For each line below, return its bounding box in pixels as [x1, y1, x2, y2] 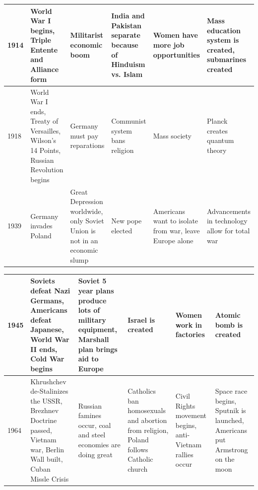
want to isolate [153, 215, 198, 226]
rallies [175, 449, 193, 459]
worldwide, [70, 206, 103, 216]
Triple [30, 35, 51, 45]
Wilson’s [30, 135, 57, 145]
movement [175, 410, 206, 420]
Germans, [30, 295, 64, 305]
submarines [206, 54, 247, 65]
